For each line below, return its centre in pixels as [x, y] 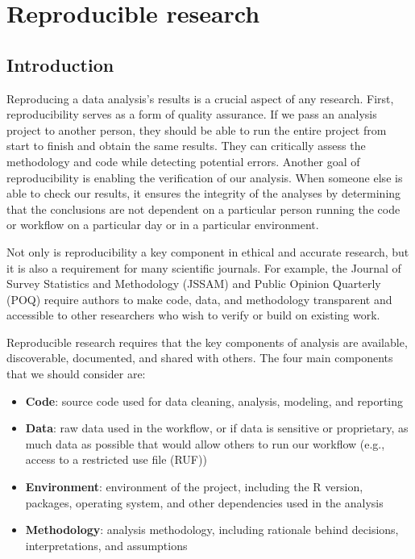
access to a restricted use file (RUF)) [116, 459]
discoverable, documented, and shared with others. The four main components [200, 358]
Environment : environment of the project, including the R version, [194, 487]
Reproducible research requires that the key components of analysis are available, [207, 342]
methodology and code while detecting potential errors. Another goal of [183, 161]
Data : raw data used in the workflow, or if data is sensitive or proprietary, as [217, 428]
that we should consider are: [76, 374]
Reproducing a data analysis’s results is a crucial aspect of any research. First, [200, 98]
